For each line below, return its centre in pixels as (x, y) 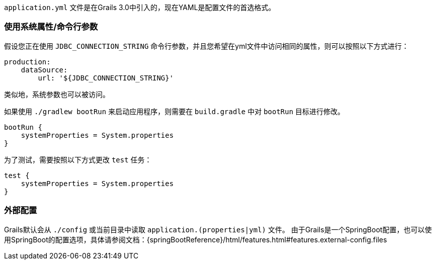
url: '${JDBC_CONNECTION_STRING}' (106, 78)
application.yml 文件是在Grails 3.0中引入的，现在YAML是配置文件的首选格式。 (140, 7)
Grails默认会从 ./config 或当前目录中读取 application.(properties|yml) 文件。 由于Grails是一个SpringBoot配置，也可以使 (218, 229)
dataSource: (44, 70)
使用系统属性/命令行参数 (51, 27)
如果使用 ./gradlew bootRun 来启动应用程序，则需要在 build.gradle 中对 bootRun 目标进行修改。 (175, 111)
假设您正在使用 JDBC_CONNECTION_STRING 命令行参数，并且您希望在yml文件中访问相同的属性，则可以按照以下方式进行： (206, 46)
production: (27, 62)
